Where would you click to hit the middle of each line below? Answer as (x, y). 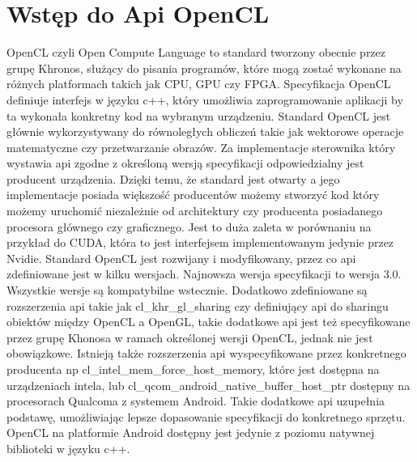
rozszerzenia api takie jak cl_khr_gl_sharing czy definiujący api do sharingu (198, 305)
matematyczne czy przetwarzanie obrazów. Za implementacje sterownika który (201, 147)
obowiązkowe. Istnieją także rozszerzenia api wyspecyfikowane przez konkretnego (206, 353)
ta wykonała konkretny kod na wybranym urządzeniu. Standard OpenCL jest (199, 115)
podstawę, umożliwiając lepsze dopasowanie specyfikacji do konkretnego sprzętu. (206, 416)
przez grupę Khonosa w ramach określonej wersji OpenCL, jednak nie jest (190, 337)
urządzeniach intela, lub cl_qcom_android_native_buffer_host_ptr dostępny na (208, 385)
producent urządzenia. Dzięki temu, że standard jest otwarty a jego (173, 178)
